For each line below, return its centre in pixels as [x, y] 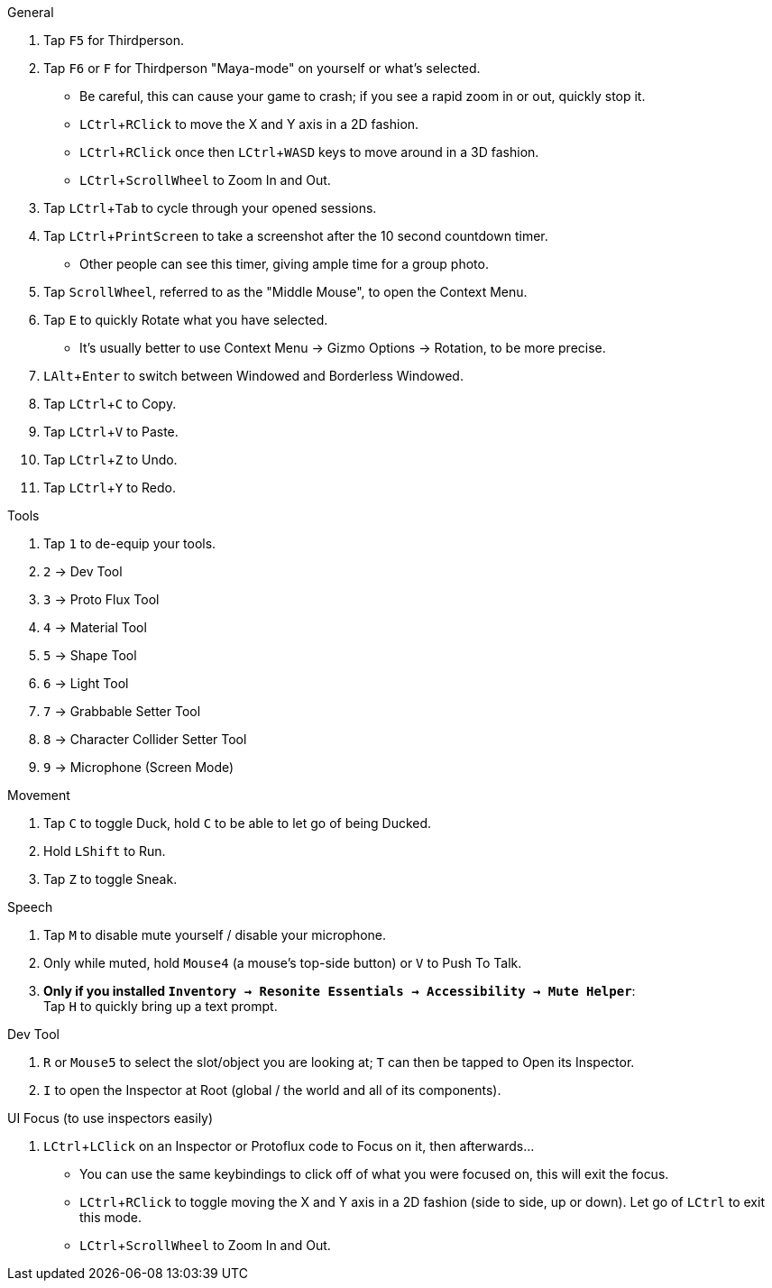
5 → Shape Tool [90, 655]
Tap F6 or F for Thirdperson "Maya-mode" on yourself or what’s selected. [262, 68]
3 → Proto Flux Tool [101, 599]
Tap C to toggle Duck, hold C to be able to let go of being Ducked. [238, 823]
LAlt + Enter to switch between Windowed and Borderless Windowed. [253, 376]
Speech [30, 907]
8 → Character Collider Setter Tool [145, 739]
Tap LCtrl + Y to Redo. [110, 488]
